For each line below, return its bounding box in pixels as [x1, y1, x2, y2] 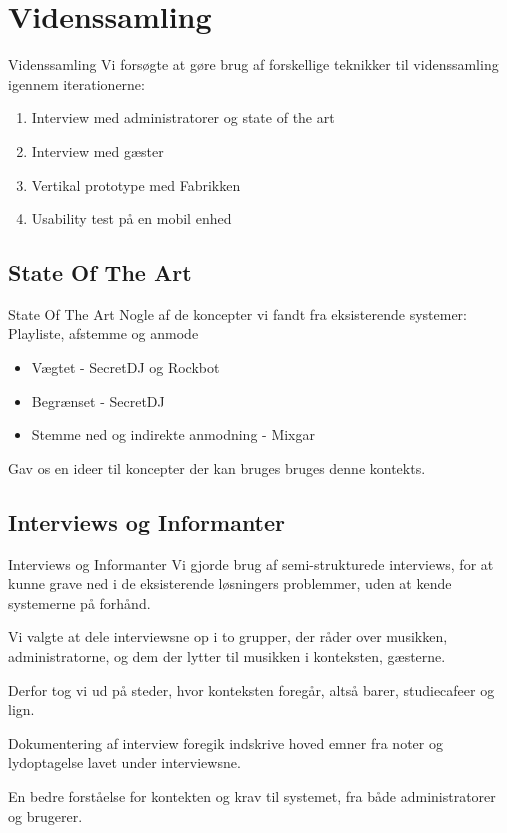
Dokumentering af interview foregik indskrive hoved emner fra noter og [8, 732, 443, 753]
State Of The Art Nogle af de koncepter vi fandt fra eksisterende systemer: [8, 303, 467, 324]
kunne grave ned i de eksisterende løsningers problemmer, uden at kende [8, 573, 452, 594]
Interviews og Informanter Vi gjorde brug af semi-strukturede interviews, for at [8, 553, 494, 574]
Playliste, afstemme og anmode [8, 323, 199, 344]
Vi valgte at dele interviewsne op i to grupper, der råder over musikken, [8, 626, 448, 647]
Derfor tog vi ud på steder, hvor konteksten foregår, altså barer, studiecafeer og [8, 679, 495, 700]
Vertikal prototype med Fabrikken [31, 174, 241, 195]
